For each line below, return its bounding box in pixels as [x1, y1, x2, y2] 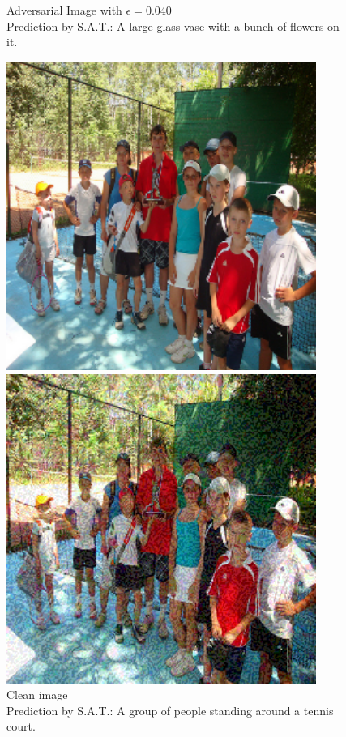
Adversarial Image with [6, 2, 122, 18]
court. [6, 718, 36, 735]
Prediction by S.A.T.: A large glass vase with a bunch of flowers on [6, 17, 340, 34]
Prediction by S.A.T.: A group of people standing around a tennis [6, 701, 334, 718]
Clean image [6, 686, 68, 703]
